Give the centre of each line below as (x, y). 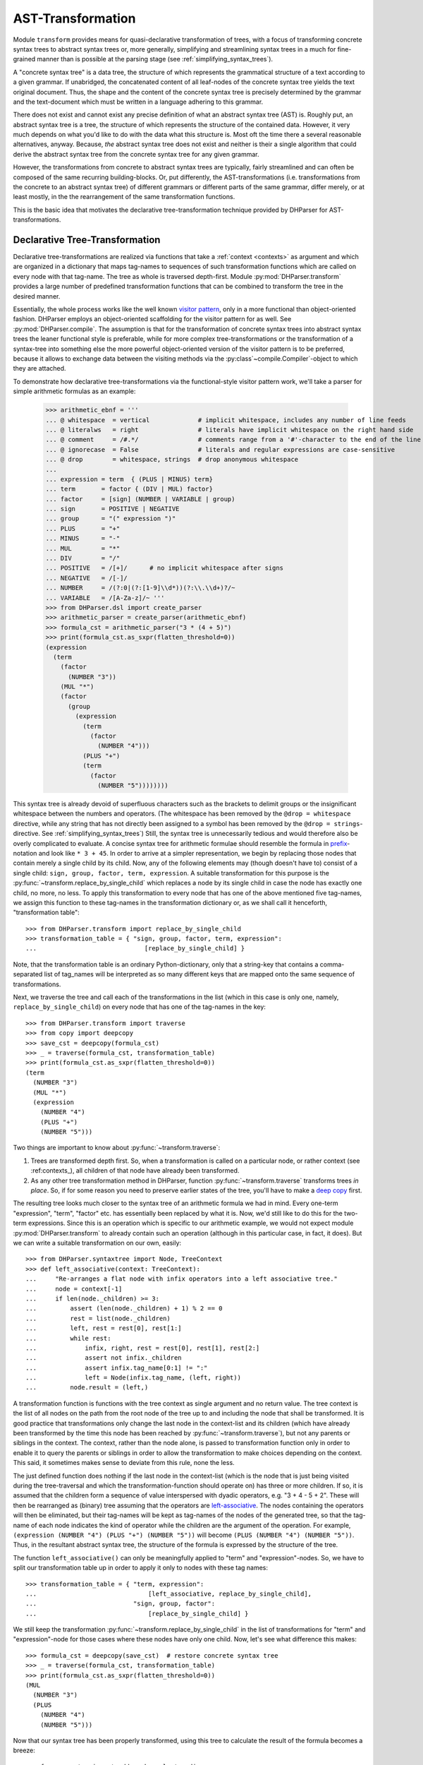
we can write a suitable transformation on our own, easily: (97, 1243)
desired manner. (37, 296)
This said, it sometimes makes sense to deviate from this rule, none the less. (124, 1463)
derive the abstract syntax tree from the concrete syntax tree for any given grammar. (136, 154)
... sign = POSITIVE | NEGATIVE (112, 509)
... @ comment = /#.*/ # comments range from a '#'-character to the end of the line (233, 440)
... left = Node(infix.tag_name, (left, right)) (133, 1378)
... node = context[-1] (74, 1289)
